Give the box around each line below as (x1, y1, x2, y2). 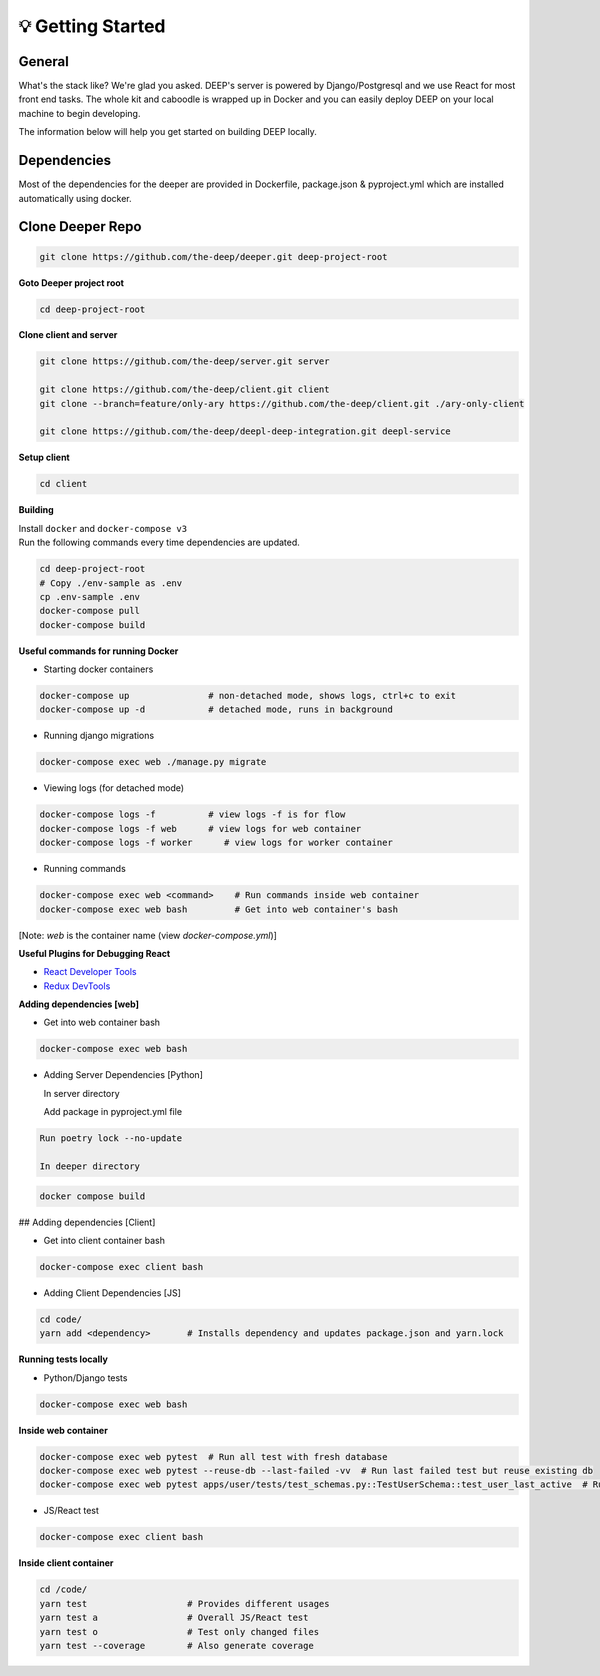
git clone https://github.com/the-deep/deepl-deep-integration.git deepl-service (39, 426, 452, 437)
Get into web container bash (43, 1016, 160, 1029)
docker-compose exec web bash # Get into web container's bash (39, 903, 399, 915)
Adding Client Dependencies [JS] (43, 1286, 182, 1299)
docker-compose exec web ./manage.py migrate (39, 756, 267, 768)
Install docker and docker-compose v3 (18, 522, 188, 534)
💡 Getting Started (18, 15, 166, 37)
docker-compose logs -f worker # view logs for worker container (39, 837, 394, 849)
